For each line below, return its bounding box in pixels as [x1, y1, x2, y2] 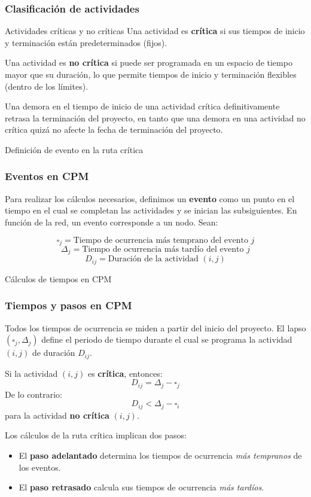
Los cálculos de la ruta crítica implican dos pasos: [5, 429, 187, 441]
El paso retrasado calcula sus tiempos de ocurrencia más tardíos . [19, 481, 264, 493]
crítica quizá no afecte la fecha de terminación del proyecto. [5, 123, 223, 136]
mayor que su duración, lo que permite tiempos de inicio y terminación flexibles [5, 68, 297, 80]
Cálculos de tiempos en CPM [5, 272, 112, 285]
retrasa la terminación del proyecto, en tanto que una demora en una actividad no [5, 111, 306, 124]
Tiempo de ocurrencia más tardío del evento [82, 245, 244, 254]
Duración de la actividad [108, 255, 199, 264]
